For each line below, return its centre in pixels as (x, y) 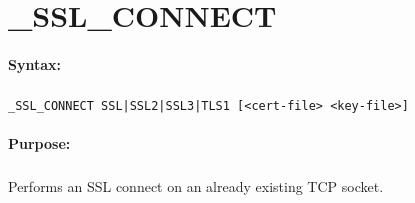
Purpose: (39, 143)
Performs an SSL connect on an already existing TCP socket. (196, 186)
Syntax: (34, 63)
